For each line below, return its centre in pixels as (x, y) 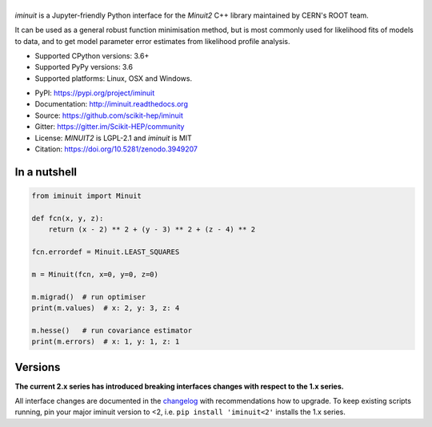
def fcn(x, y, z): (68, 218)
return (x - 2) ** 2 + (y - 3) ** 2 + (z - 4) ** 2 (152, 230)
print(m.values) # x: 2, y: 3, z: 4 (106, 308)
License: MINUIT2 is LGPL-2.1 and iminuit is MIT (113, 138)
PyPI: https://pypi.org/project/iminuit (95, 93)
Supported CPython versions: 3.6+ (92, 55)
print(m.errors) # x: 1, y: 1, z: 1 (106, 342)
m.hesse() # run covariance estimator (112, 330)
